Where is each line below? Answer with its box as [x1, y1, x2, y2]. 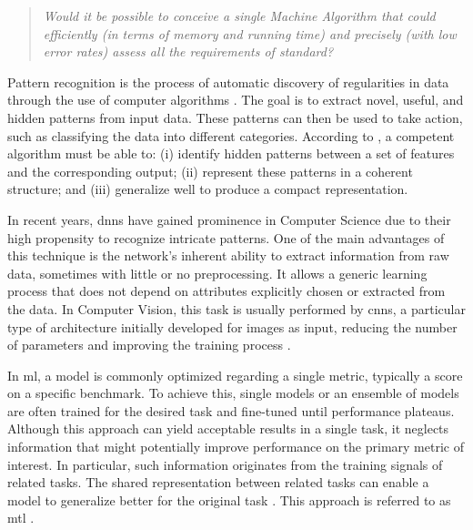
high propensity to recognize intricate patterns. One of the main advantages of [7, 228, 445, 247]
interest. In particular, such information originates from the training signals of [7, 454, 443, 474]
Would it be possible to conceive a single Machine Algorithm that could [43, 6, 436, 25]
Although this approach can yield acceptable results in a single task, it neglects [7, 419, 449, 438]
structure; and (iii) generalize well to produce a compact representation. [7, 179, 408, 199]
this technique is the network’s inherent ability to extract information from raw [7, 246, 449, 265]
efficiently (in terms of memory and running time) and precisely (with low [43, 24, 457, 43]
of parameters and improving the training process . [7, 335, 291, 354]
